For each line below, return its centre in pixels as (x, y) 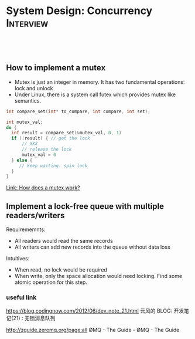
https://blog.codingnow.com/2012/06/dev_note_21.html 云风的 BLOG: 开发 (95, 311)
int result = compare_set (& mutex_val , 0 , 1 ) (66, 133)
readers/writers (35, 215)
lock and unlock (34, 88)
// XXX (30, 144)
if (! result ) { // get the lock (51, 138)
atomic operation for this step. (51, 282)
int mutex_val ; (25, 122)
